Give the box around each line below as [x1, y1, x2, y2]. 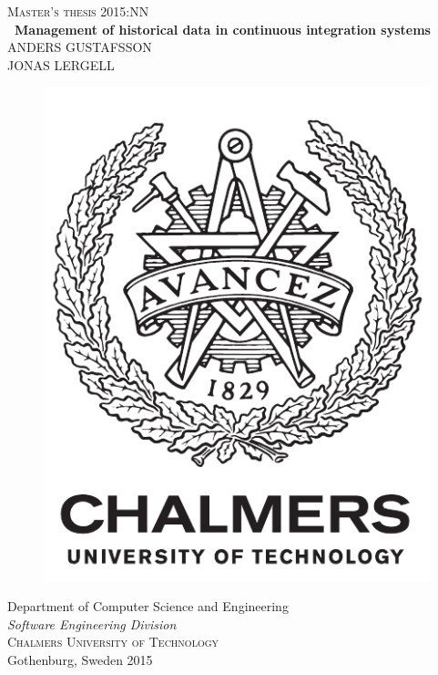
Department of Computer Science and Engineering [7, 597, 289, 616]
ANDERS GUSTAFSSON [7, 37, 152, 57]
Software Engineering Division [7, 614, 177, 633]
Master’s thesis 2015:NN [7, 2, 149, 20]
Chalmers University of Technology [7, 632, 219, 651]
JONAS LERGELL [7, 55, 115, 74]
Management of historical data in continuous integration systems [15, 19, 431, 38]
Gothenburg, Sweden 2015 [7, 649, 153, 669]
